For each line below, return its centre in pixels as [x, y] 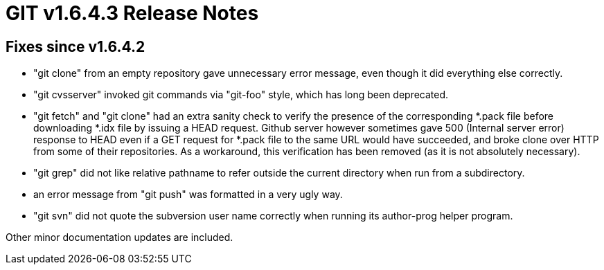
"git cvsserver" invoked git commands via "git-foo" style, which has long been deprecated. [241, 95]
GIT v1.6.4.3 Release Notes [132, 13]
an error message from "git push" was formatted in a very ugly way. [188, 195]
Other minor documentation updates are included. [119, 237]
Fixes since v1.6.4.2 [75, 46]
